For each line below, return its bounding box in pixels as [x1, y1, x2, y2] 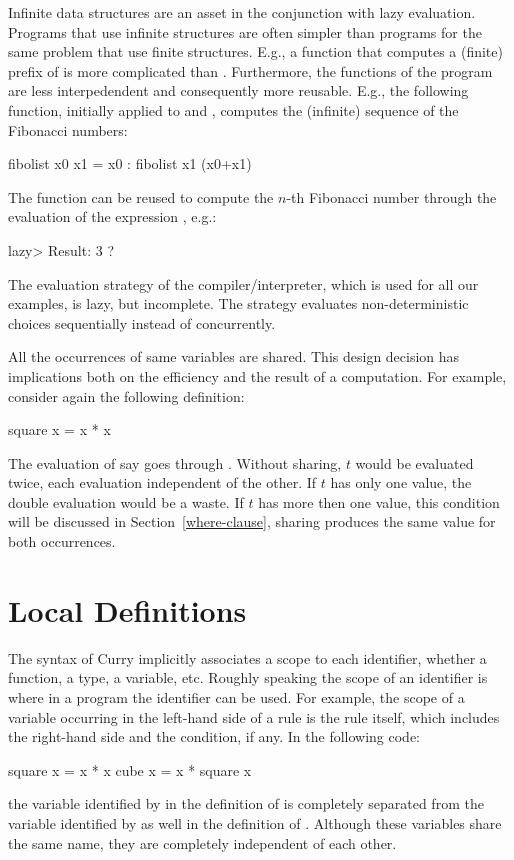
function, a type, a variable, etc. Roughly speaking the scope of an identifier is [8, 667, 488, 688]
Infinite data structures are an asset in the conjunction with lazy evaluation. [8, 2, 476, 22]
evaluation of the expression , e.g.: [8, 206, 217, 227]
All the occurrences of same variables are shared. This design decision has [8, 346, 460, 367]
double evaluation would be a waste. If [8, 491, 244, 512]
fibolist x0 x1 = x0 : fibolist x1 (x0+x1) [8, 153, 252, 174]
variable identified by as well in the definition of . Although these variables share [8, 812, 502, 833]
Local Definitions [8, 589, 247, 630]
